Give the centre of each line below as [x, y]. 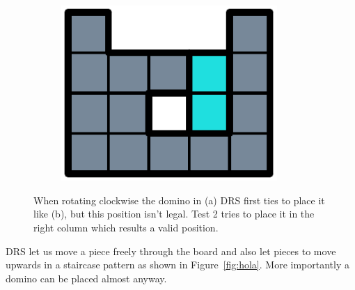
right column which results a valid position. [126, 227]
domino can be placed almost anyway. [86, 278]
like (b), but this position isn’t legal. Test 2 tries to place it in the [174, 214]
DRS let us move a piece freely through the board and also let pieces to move [171, 251]
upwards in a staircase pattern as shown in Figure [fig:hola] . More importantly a [177, 265]
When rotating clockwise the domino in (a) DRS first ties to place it [179, 200]
